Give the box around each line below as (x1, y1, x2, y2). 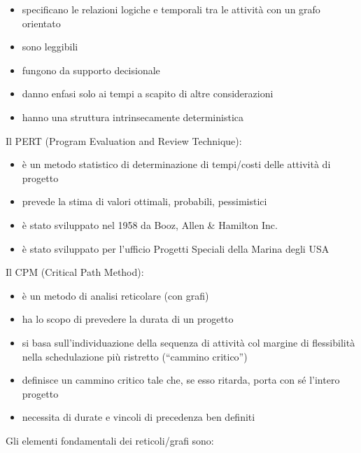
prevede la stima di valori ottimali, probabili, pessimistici (22, 194, 267, 209)
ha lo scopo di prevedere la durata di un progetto (22, 312, 234, 326)
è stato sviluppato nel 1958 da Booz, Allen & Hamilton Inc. (22, 217, 278, 232)
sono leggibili (22, 39, 78, 54)
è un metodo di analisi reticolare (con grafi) (22, 288, 209, 302)
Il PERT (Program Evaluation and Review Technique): (6, 133, 242, 148)
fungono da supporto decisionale (22, 62, 160, 77)
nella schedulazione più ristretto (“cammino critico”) (22, 349, 248, 363)
